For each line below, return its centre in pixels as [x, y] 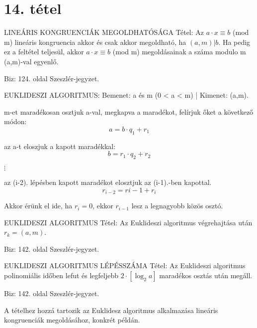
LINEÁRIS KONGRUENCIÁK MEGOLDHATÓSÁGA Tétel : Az [104, 32]
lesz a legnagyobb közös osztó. [177, 206]
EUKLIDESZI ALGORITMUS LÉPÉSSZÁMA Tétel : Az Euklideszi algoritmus [125, 265]
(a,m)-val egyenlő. [31, 61]
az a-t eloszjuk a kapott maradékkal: [60, 146]
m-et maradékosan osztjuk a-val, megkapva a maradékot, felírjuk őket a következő [129, 111]
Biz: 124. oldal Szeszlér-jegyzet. [52, 78]
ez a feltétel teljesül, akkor [44, 52]
